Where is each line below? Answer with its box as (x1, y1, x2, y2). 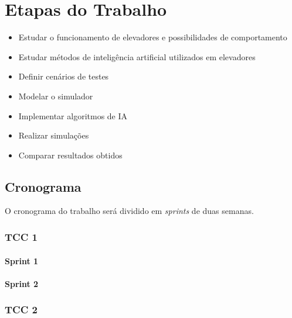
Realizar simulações (18, 129, 89, 141)
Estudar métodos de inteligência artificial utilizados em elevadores (18, 50, 256, 63)
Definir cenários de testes (18, 70, 109, 82)
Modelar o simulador (18, 89, 93, 102)
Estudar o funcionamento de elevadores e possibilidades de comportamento (18, 31, 287, 43)
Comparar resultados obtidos (18, 148, 123, 161)
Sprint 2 (5, 277, 39, 289)
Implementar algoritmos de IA (18, 109, 128, 122)
